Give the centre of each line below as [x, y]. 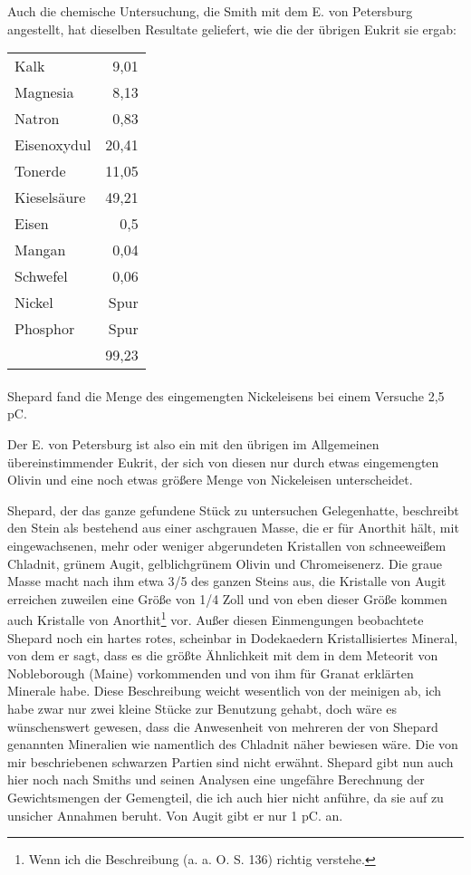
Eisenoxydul [53, 145]
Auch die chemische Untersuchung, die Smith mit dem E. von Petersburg [210, 11]
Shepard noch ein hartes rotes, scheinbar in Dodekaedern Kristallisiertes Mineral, [233, 637]
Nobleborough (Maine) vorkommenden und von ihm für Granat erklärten [211, 673]
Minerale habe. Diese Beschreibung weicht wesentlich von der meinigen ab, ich [225, 691]
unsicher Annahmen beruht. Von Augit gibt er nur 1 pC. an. [175, 815]
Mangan [40, 250]
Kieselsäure [50, 197]
